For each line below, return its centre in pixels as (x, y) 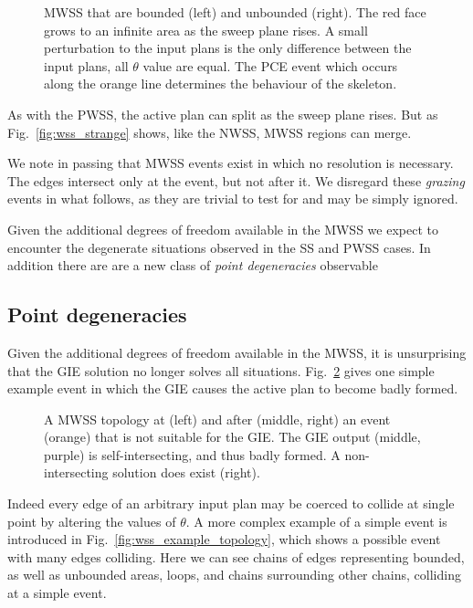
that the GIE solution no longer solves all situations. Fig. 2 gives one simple (221, 370)
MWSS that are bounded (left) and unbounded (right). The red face (235, 12)
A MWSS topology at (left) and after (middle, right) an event (217, 419)
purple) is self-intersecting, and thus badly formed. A (192, 454)
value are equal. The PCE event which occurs (270, 65)
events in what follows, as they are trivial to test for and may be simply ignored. (233, 199)
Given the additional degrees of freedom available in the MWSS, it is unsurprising (237, 352)
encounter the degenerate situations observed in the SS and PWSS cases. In (219, 247)
